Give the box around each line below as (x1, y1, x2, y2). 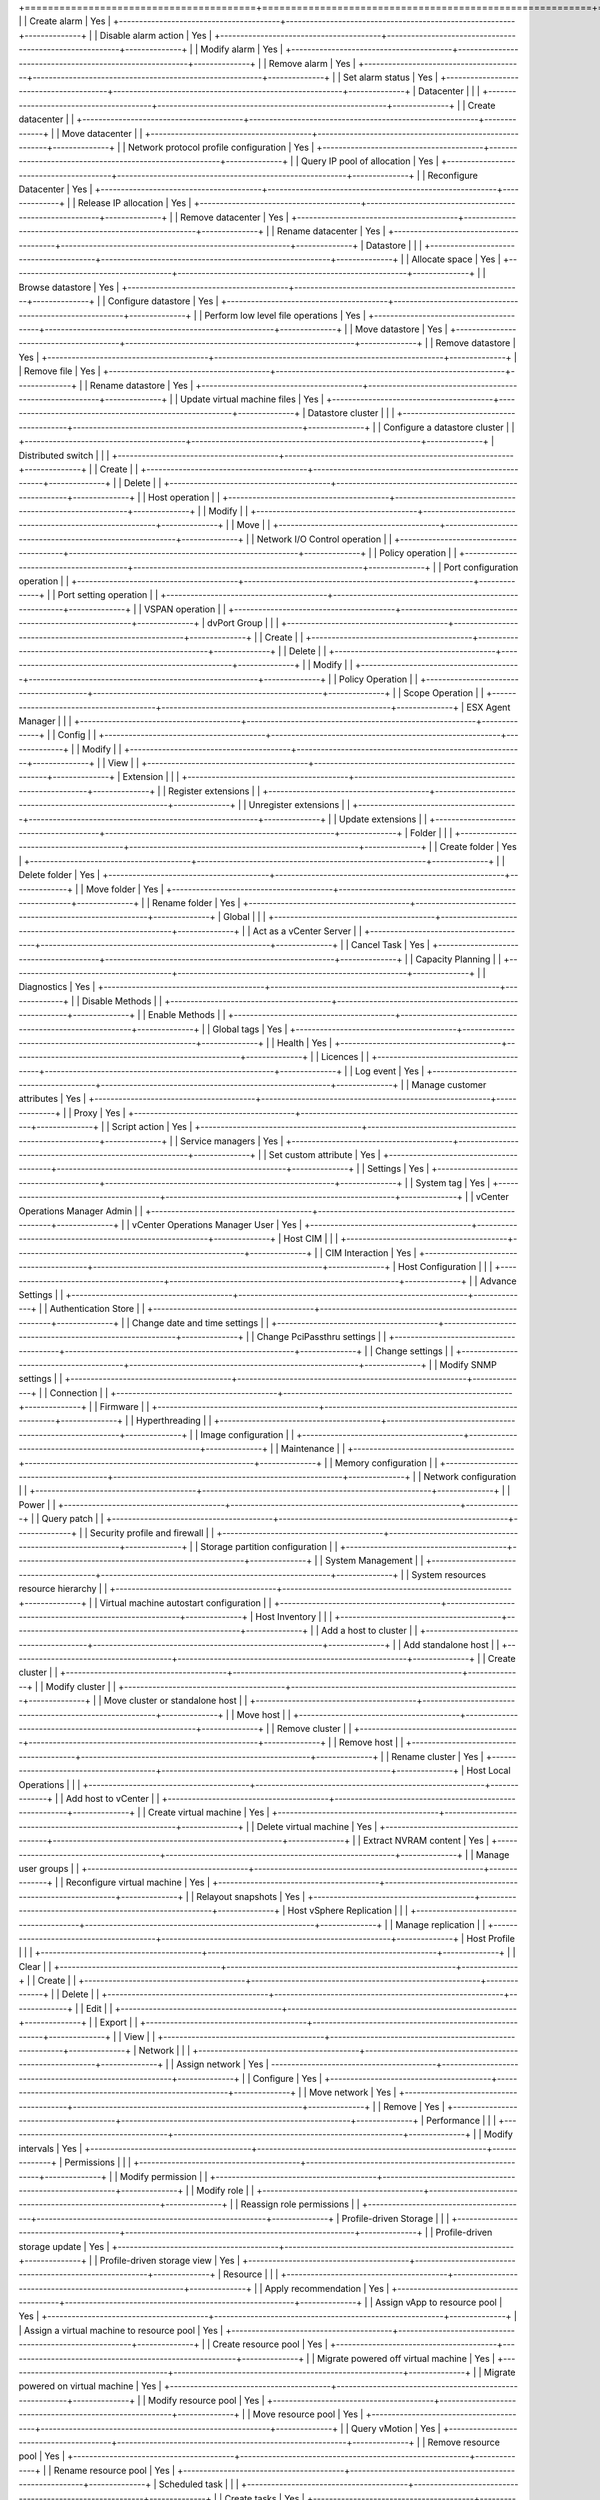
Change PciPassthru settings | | (256, 1331, 387, 1343)
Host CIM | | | (283, 1233, 339, 1245)
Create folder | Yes (439, 841, 517, 853)
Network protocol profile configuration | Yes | (127, 141, 315, 153)
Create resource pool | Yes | (212, 2338, 329, 2350)
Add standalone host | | (403, 1638, 500, 1650)
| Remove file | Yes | (18, 365, 101, 377)
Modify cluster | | (45, 1680, 117, 1692)
